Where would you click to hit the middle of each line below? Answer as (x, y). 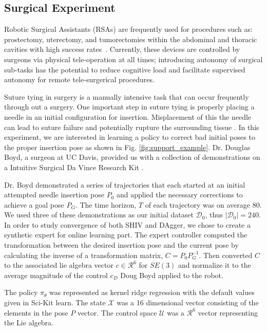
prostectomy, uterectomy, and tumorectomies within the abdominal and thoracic (131, 39)
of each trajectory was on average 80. (203, 204)
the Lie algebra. (29, 323)
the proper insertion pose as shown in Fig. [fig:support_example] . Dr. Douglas (127, 147)
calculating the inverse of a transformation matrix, (84, 255)
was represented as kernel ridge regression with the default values (152, 292)
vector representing (228, 312)
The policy (21, 292)
